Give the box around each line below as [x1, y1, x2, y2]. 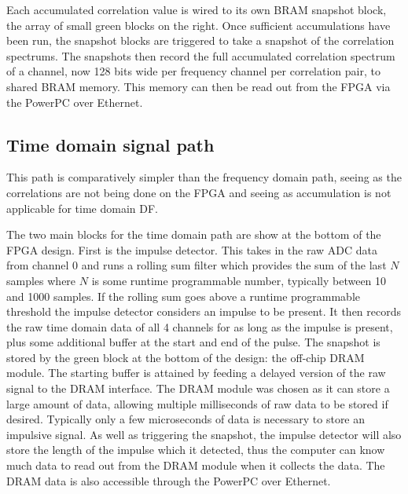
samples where [6, 272, 76, 288]
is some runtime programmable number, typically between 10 [91, 272, 387, 288]
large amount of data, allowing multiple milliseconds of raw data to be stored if [6, 395, 388, 412]
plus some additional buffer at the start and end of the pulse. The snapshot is [6, 334, 380, 350]
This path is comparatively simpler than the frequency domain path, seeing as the [6, 169, 402, 185]
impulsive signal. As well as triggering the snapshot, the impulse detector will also [6, 426, 402, 442]
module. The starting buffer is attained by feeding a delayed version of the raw [6, 364, 386, 381]
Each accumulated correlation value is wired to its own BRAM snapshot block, [6, 2, 387, 17]
